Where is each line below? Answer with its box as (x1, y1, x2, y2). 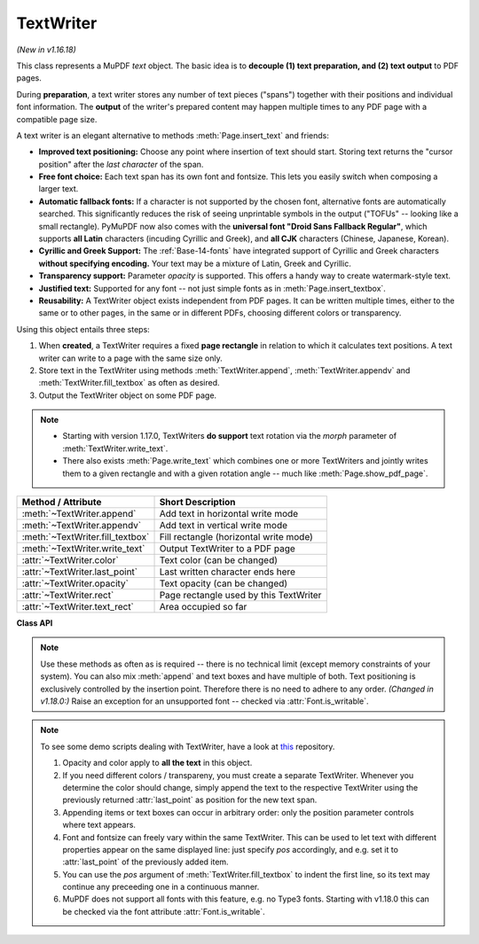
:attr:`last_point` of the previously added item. (62, 856, 230, 868)
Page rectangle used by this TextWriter (159, 589, 322, 602)
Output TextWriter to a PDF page (159, 542, 296, 555)
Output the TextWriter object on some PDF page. (38, 390, 217, 401)
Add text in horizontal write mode (159, 508, 299, 520)
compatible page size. (16, 113, 98, 124)
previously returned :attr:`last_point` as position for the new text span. (62, 794, 318, 806)
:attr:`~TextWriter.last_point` (21, 566, 137, 578)
